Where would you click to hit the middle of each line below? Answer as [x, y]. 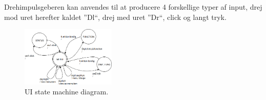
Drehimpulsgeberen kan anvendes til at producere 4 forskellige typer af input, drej [133, 7]
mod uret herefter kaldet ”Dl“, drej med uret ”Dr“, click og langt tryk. [115, 17]
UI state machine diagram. [67, 92]
